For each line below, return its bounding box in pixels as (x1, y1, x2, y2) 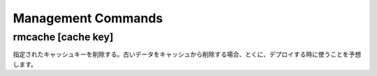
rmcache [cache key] (13, 31, 114, 43)
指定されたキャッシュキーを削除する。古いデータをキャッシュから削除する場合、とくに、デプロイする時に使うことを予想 (13, 50, 362, 59)
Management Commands (13, 10, 163, 26)
